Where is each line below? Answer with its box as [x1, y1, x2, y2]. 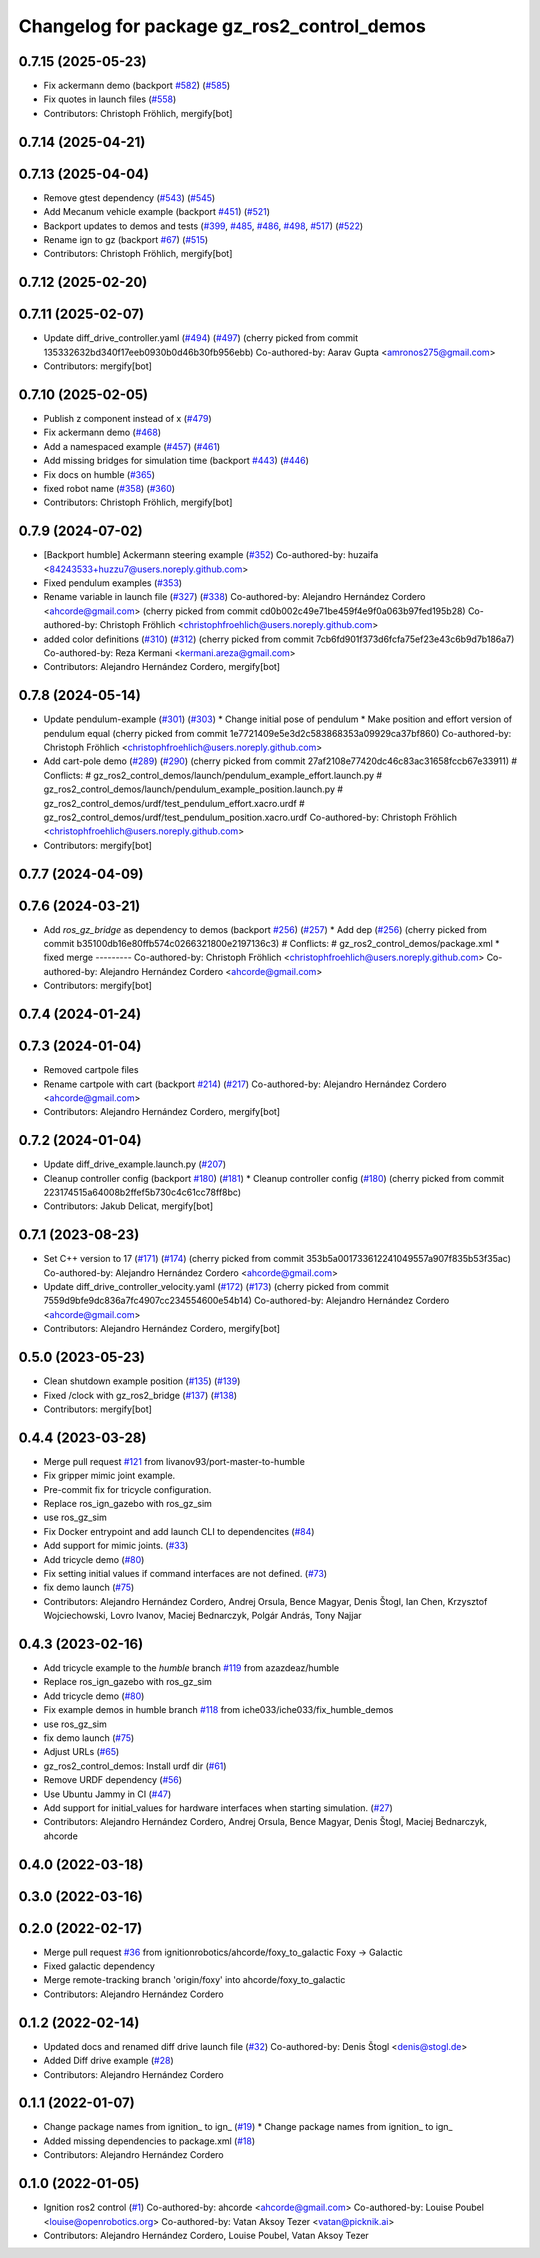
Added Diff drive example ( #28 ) [43, 2055, 174, 2067]
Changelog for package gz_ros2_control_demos [18, 15, 427, 37]
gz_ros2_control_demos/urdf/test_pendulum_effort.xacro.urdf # [43, 797, 305, 809]
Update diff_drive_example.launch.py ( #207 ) [43, 1158, 227, 1170]
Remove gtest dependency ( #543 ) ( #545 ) [43, 191, 216, 204]
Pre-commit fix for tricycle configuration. [43, 1483, 212, 1495]
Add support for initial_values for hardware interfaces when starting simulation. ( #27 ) [43, 1801, 394, 1814]
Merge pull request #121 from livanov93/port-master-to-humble [43, 1455, 305, 1467]
